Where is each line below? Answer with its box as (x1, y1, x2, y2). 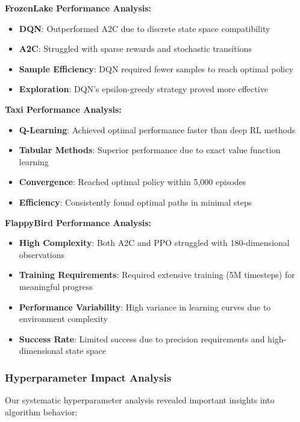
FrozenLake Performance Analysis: (5, 2, 152, 14)
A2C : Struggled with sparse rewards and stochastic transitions (19, 42, 252, 55)
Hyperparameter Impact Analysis (5, 370, 172, 385)
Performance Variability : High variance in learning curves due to (19, 300, 271, 313)
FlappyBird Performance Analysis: (5, 216, 152, 228)
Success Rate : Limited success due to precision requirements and (19, 332, 265, 345)
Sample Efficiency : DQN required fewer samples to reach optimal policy (19, 62, 293, 75)
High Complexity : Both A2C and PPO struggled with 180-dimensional (19, 236, 290, 249)
